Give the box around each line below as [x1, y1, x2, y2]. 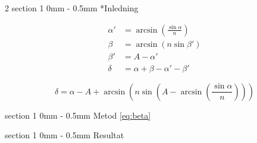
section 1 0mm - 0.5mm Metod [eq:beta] [5, 109, 151, 121]
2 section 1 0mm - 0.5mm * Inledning [5, 2, 139, 14]
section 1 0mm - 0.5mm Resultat [5, 129, 124, 141]
